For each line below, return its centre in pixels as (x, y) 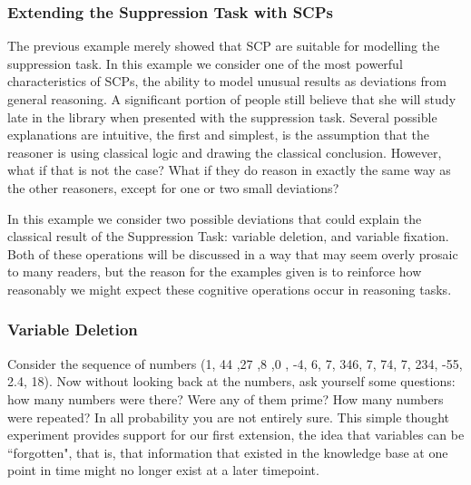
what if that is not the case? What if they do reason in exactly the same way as (229, 170)
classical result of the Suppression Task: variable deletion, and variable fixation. (228, 236)
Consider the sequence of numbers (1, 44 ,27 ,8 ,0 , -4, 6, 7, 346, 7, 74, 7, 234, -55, (235, 363)
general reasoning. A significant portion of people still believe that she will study (232, 99)
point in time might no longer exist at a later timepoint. (163, 470)
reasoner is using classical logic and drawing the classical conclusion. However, (225, 152)
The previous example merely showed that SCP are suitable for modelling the (224, 46)
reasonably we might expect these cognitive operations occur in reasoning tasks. (230, 289)
